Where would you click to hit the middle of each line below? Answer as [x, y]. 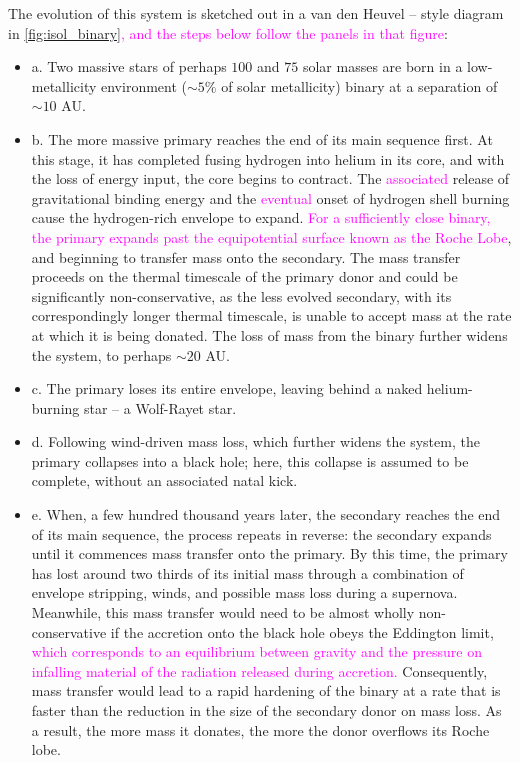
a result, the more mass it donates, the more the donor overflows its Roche [260, 729]
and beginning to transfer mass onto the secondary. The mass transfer [246, 256]
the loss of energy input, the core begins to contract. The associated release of [270, 178]
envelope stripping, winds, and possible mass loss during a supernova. [244, 592]
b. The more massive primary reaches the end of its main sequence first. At [262, 138]
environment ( [144, 85]
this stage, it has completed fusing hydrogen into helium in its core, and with [268, 158]
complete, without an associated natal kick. [164, 480]
